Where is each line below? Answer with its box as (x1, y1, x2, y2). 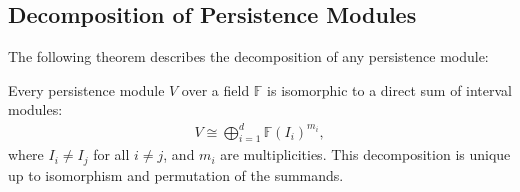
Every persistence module (8, 79, 165, 100)
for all (93, 144, 130, 165)
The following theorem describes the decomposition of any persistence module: (8, 46, 489, 67)
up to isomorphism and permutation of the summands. (8, 164, 344, 185)
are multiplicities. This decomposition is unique (220, 144, 511, 165)
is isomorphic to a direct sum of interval (267, 79, 513, 100)
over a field (181, 79, 250, 100)
